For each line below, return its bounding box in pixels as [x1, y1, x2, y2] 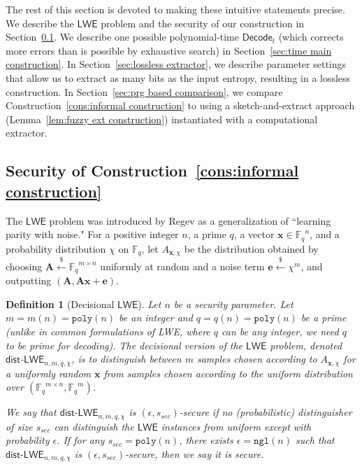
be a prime [301, 310, 347, 325]
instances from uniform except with [161, 419, 312, 433]
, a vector [233, 227, 275, 242]
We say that [6, 405, 57, 419]
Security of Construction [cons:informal [6, 160, 299, 181]
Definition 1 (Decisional [6, 296, 115, 311]
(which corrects [278, 29, 344, 44]
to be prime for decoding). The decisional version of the [6, 337, 243, 352]
